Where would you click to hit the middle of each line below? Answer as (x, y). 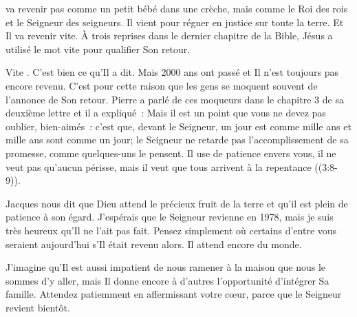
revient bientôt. (38, 307)
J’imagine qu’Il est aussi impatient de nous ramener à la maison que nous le (166, 267)
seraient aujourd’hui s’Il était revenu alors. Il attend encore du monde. (154, 244)
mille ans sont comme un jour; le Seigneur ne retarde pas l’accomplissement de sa (177, 140)
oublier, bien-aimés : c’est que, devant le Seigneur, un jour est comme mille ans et (178, 126)
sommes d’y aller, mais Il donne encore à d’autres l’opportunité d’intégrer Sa (167, 280)
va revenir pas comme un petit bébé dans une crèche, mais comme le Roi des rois (177, 8)
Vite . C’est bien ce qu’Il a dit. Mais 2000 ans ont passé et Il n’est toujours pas (172, 72)
